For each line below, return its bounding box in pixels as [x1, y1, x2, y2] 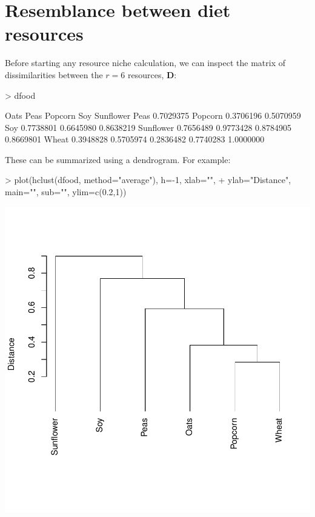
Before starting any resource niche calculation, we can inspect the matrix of [5, 56, 285, 69]
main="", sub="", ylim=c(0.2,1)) [5, 185, 127, 198]
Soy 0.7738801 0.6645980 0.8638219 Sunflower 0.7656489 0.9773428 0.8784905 [5, 121, 291, 133]
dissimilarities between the [5, 68, 103, 81]
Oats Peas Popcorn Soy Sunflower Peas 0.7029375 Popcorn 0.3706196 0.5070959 [5, 109, 301, 122]
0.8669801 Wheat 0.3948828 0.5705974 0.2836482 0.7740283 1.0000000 [5, 133, 265, 145]
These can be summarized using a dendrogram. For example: [5, 153, 231, 165]
